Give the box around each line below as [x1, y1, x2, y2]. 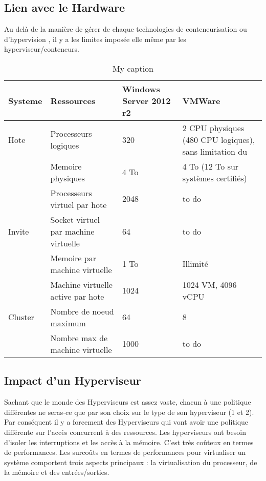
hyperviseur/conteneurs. [4, 44, 79, 54]
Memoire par [50, 252, 96, 264]
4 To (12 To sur [182, 160, 239, 172]
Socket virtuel [50, 213, 100, 225]
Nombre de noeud [50, 305, 114, 317]
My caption [112, 62, 154, 74]
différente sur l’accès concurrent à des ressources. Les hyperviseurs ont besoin [4, 426, 246, 437]
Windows [122, 82, 160, 95]
